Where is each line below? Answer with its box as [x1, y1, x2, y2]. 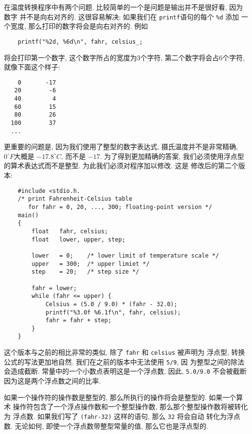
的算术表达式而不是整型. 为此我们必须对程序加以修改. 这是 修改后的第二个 [4, 160, 238, 171]
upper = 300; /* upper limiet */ [31, 260, 150, 267]
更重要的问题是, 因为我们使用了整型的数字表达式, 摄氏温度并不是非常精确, [4, 141, 238, 152]
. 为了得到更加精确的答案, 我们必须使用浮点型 [100, 151, 244, 161]
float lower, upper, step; [31, 236, 126, 243]
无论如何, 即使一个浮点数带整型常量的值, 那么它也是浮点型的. [15, 420, 208, 431]
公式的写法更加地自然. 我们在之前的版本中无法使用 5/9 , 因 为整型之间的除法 [4, 356, 244, 366]
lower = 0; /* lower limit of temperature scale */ [31, 252, 219, 259]
